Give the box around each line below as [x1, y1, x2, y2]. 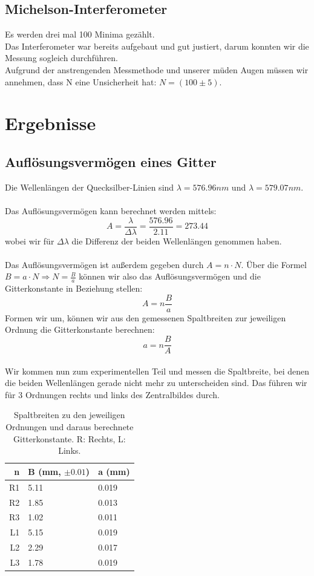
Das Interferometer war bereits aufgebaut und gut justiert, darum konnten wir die [5, 39, 309, 52]
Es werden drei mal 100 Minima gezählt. [5, 28, 155, 41]
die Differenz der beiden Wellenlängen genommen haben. [71, 234, 282, 247]
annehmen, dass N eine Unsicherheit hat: [5, 75, 157, 88]
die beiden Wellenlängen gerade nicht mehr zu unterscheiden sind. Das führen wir [5, 376, 307, 389]
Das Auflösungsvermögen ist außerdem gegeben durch [5, 258, 204, 270]
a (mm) [98, 465, 130, 477]
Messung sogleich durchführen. [5, 51, 118, 64]
